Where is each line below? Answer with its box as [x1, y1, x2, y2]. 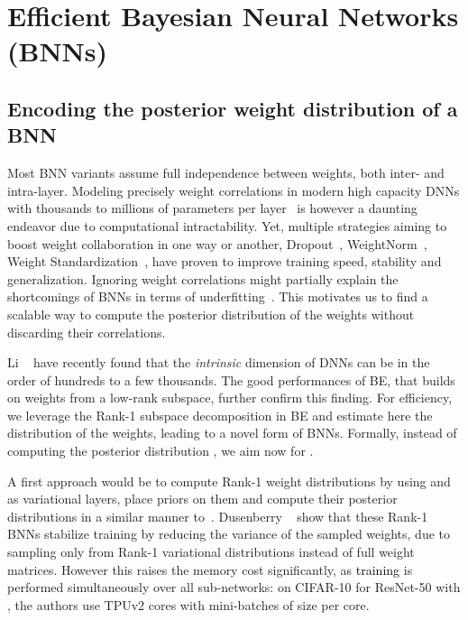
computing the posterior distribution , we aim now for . [7, 441, 314, 460]
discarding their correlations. [7, 322, 166, 341]
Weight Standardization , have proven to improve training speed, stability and [7, 252, 442, 271]
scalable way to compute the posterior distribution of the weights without [7, 304, 415, 323]
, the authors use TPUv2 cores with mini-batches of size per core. [7, 595, 370, 614]
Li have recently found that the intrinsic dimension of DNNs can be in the [7, 353, 430, 372]
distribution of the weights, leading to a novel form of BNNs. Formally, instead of [7, 423, 457, 442]
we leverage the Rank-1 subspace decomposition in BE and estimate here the [7, 405, 433, 424]
